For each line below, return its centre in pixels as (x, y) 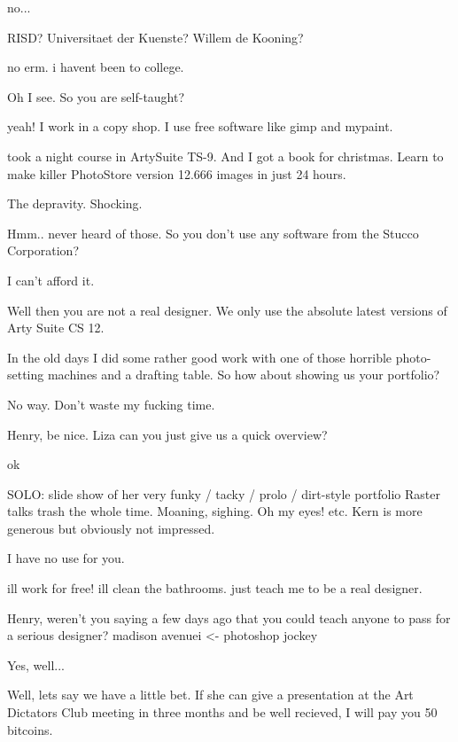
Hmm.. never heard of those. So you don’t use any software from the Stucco (213, 233)
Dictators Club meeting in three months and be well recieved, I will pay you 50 (222, 712)
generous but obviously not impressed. (111, 528)
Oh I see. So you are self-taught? (96, 96)
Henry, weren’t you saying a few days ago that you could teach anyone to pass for (229, 617)
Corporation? (43, 250)
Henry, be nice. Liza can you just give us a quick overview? (167, 434)
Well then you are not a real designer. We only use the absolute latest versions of (227, 310)
